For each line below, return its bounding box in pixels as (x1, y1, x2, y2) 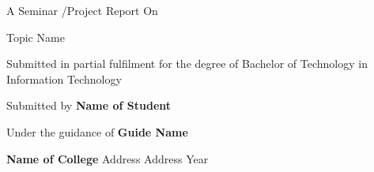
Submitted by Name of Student (6, 97, 172, 114)
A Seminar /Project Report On (6, 2, 158, 18)
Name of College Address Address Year (6, 150, 209, 166)
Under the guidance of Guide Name (6, 123, 188, 140)
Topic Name (6, 28, 65, 45)
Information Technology (6, 70, 122, 87)
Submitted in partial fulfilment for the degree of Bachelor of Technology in (6, 55, 368, 72)
